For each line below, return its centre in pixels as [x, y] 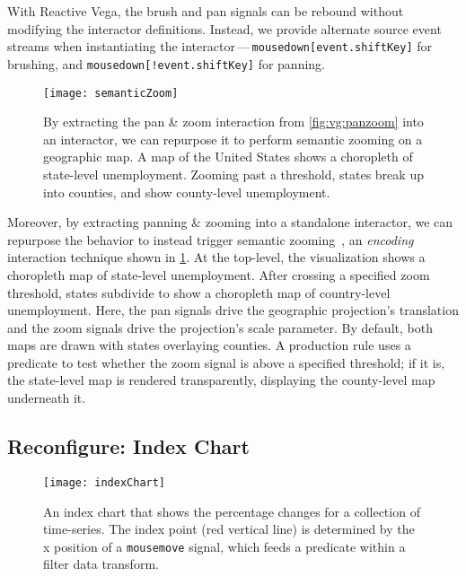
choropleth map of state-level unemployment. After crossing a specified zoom [219, 274]
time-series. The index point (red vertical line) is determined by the [229, 529]
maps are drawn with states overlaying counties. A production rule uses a [209, 345]
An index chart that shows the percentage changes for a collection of [232, 511]
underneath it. [47, 398]
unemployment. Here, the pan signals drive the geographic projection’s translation [233, 310]
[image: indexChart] [105, 482]
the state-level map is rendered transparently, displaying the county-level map [221, 380]
